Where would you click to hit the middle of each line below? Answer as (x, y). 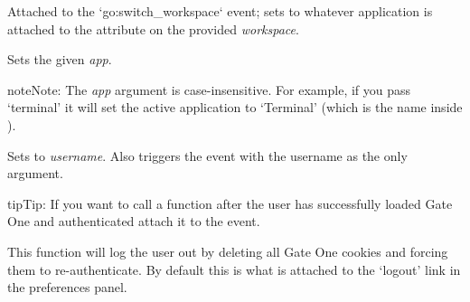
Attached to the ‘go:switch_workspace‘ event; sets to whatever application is (220, 11)
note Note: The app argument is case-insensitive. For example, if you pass (209, 89)
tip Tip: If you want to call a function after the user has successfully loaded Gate (230, 203)
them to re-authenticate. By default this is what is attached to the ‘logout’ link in (234, 269)
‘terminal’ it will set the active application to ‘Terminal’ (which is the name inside (235, 107)
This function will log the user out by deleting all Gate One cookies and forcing (228, 251)
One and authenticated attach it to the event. (134, 221)
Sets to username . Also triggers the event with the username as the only (207, 155)
